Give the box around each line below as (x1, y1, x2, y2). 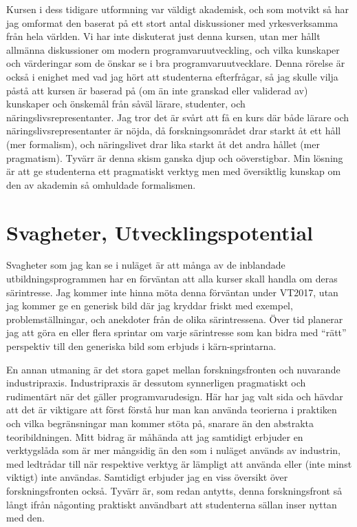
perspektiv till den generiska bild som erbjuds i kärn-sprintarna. (6, 339, 277, 353)
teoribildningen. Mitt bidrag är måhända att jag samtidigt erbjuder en (6, 429, 303, 444)
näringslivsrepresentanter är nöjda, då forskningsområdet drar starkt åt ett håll (6, 123, 341, 138)
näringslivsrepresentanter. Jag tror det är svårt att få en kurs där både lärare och (6, 110, 349, 124)
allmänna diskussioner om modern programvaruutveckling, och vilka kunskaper (6, 42, 340, 56)
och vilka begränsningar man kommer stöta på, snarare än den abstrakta (6, 415, 314, 430)
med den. (6, 510, 45, 525)
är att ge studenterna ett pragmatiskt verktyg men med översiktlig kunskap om (6, 164, 341, 178)
